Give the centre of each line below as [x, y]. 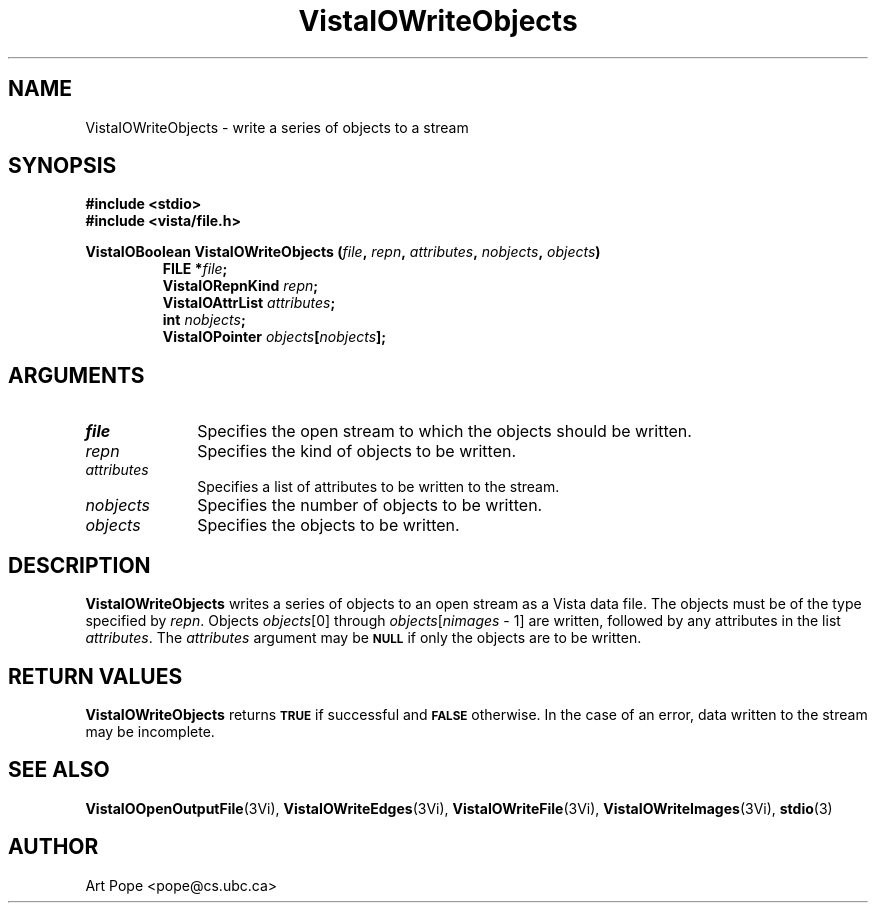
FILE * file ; [195, 269]
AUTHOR [53, 847]
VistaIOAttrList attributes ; [249, 303]
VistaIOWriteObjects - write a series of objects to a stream [277, 127]
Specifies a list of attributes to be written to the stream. [378, 487]
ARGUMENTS [76, 375]
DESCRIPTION [79, 565]
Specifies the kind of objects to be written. [357, 451]
